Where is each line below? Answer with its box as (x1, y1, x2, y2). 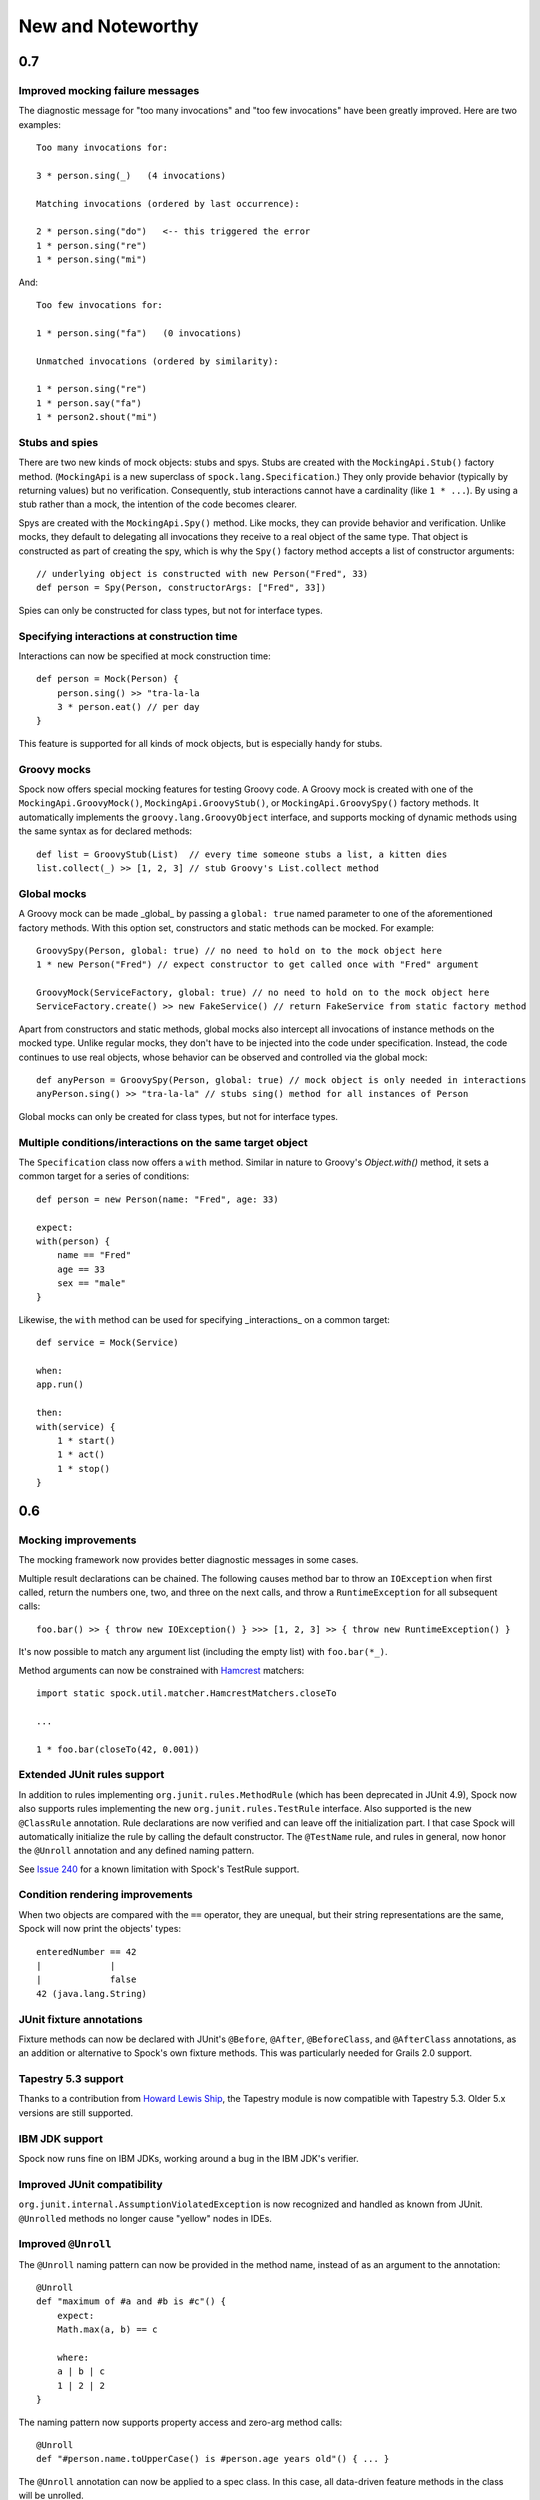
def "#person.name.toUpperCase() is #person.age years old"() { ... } (36, 2453, 390, 2465)
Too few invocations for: (36, 300, 164, 310)
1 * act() (56, 1449, 105, 1460)
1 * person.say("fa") (36, 397, 142, 409)
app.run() (36, 1379, 84, 1390)
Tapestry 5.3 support (18, 2072, 124, 2086)
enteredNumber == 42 (36, 1946, 137, 1957)
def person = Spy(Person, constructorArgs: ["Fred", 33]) (36, 582, 327, 594)
